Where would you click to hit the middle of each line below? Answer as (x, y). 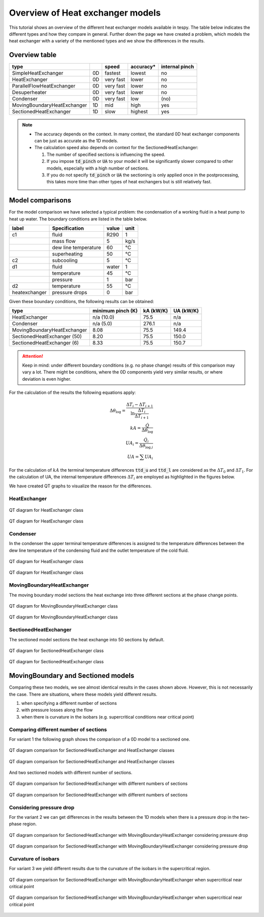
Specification (68, 228)
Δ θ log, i (146, 446)
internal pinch (177, 67)
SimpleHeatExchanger (38, 73)
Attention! (33, 356)
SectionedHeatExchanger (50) (47, 336)
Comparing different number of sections (58, 729)
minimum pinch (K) (115, 311)
